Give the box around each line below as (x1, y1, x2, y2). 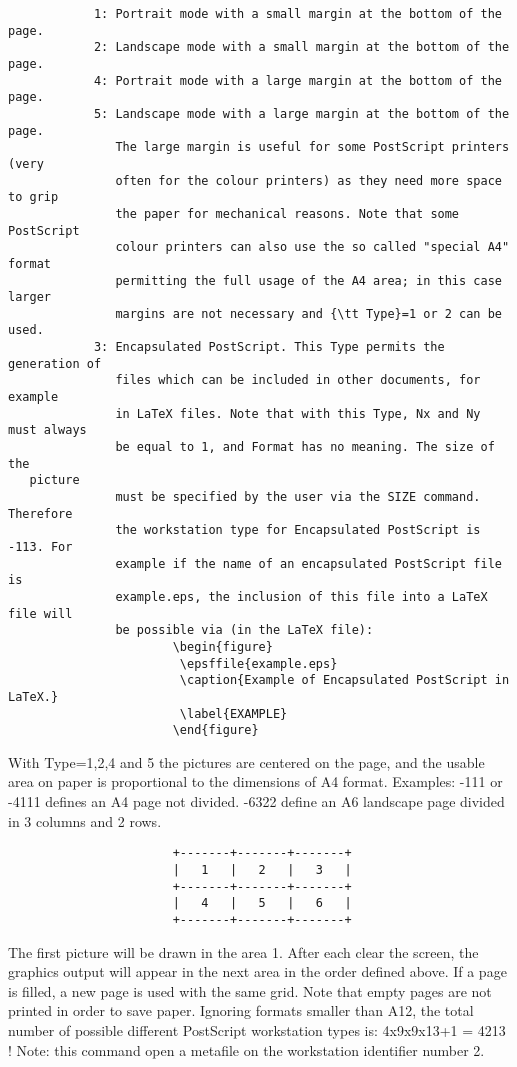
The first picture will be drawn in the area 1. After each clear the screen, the (8, 941, 479, 962)
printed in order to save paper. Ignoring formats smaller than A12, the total (8, 1000, 474, 1021)
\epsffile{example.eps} (179, 656, 338, 671)
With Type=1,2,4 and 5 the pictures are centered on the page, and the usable (8, 751, 485, 772)
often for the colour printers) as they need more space (115, 173, 502, 188)
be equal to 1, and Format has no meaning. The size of (115, 440, 495, 455)
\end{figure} (172, 723, 259, 738)
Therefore (8, 506, 73, 521)
